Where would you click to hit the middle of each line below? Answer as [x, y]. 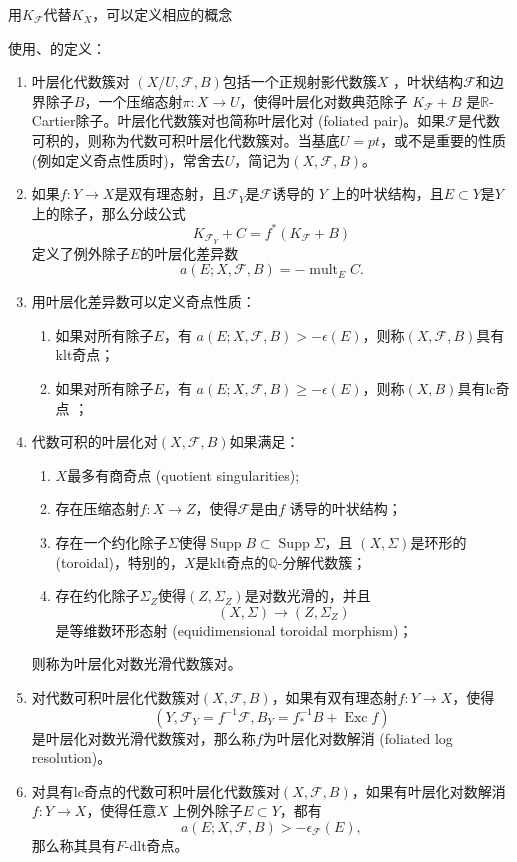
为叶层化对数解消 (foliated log [357, 737]
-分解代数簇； [322, 561]
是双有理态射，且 [170, 193]
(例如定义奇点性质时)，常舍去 [128, 159]
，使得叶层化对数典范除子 [323, 100]
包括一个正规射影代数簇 [299, 81]
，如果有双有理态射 [334, 697]
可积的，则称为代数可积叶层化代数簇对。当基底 [185, 139]
